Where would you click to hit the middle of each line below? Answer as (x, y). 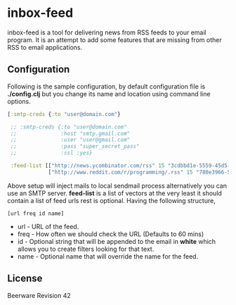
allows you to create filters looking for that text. (86, 249)
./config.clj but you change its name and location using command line (109, 93)
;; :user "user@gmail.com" (70, 140)
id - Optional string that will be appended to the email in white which (117, 241)
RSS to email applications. (45, 47)
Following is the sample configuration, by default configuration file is (106, 86)
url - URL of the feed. (48, 226)
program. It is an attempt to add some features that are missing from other (115, 39)
